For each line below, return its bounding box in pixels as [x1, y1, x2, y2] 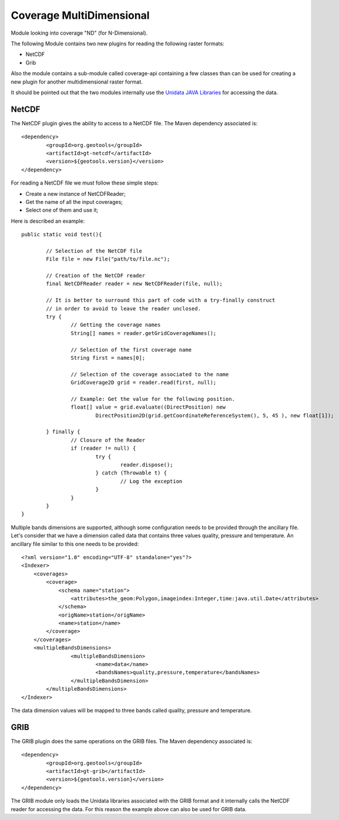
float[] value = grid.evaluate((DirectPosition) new [71, 404, 226, 411]
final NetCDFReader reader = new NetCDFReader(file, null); [46, 280, 223, 287]
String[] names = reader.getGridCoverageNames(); [71, 330, 217, 336]
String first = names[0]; [71, 354, 146, 361]
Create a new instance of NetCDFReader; [25, 190, 126, 197]
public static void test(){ [21, 231, 102, 238]
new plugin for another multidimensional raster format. [11, 78, 143, 85]
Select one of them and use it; [25, 206, 99, 214]
